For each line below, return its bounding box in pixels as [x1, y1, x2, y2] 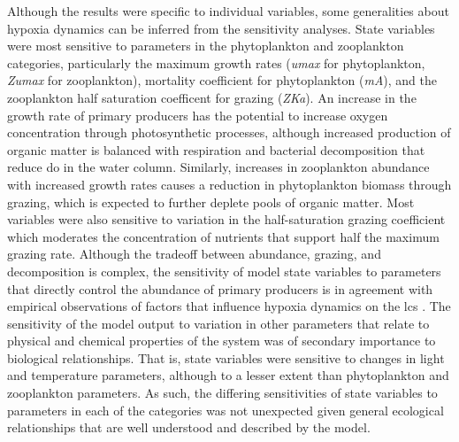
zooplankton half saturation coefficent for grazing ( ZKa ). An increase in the [7, 88, 417, 106]
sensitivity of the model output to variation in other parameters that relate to [7, 314, 430, 332]
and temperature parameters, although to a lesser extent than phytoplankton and [7, 366, 449, 384]
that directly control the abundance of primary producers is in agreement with [7, 279, 433, 298]
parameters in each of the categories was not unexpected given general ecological [7, 400, 444, 419]
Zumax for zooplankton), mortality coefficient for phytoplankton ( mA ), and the [7, 71, 437, 89]
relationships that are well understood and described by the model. [7, 418, 371, 437]
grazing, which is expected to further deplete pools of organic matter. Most [7, 192, 415, 211]
